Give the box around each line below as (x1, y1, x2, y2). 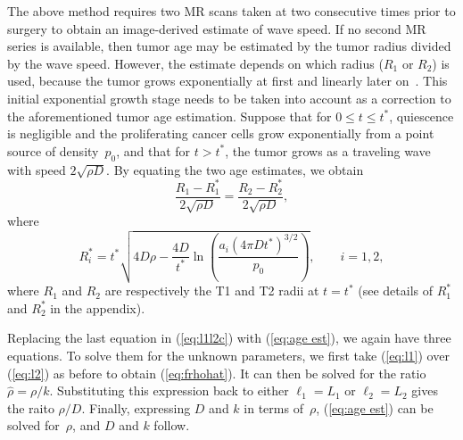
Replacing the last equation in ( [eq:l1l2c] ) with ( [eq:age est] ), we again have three (7, 328, 451, 347)
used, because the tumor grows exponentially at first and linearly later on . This (7, 71, 448, 90)
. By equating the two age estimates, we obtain (106, 160, 364, 178)
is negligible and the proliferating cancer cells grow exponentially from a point (7, 124, 434, 143)
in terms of (244, 398, 303, 417)
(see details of (358, 281, 433, 300)
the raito (7, 398, 54, 417)
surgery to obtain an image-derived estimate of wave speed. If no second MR (7, 19, 426, 37)
